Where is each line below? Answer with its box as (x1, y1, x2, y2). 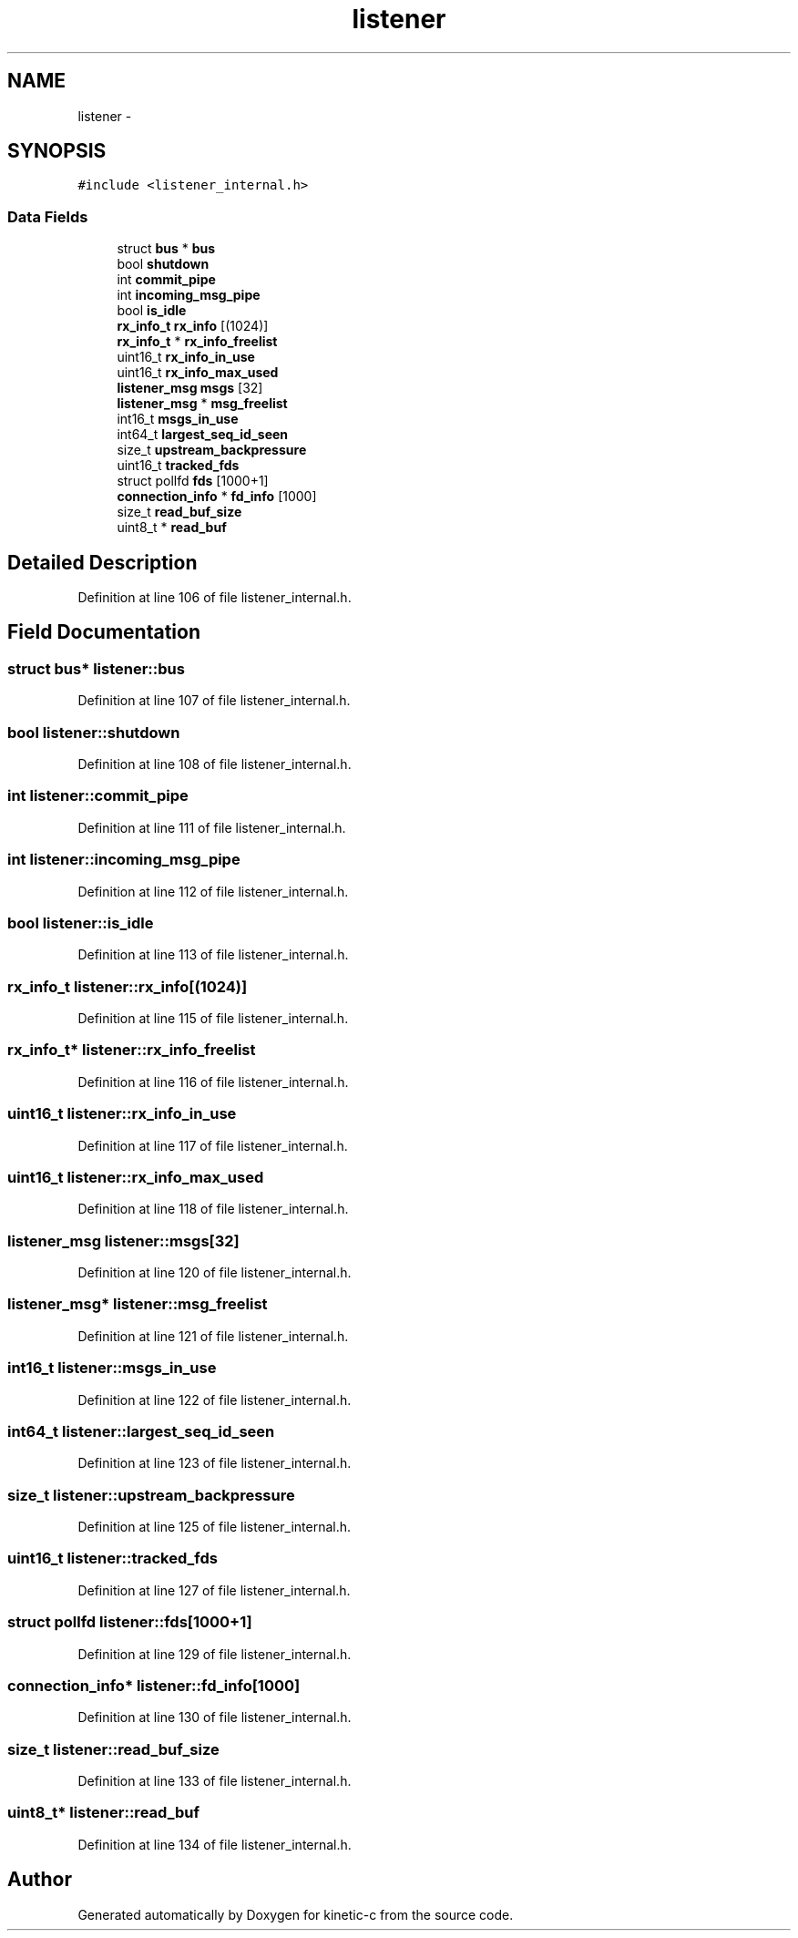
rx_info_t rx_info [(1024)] (117, 318, 269, 334)
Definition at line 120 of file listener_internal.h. (77, 1265, 352, 1280)
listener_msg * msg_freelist (117, 395, 288, 412)
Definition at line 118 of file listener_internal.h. (77, 1201, 349, 1217)
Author (7, 1868, 72, 1892)
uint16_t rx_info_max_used (117, 364, 279, 381)
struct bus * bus (117, 241, 216, 257)
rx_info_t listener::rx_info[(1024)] (7, 977, 248, 996)
